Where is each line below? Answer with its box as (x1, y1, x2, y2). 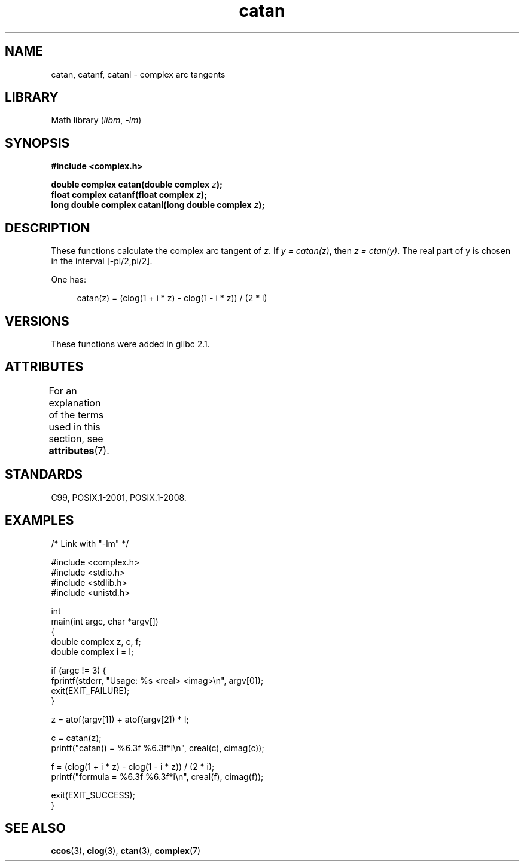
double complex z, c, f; (51, 636, 141, 647)
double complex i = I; (51, 646, 134, 657)
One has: (51, 274, 87, 285)
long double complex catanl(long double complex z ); (51, 200, 265, 210)
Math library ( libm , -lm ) (51, 115, 142, 126)
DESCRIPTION (5, 220, 90, 235)
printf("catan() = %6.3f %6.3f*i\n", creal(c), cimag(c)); (51, 742, 264, 753)
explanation (48, 396, 101, 409)
